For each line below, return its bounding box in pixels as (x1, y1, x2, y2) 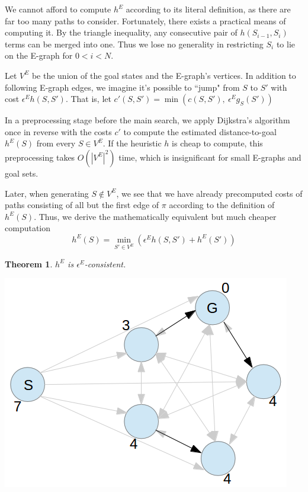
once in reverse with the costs (5, 125, 112, 138)
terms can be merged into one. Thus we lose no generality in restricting (5, 37, 264, 50)
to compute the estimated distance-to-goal (123, 125, 277, 138)
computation (5, 222, 51, 234)
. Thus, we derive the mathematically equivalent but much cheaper (34, 210, 277, 222)
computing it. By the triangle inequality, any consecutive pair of (5, 26, 238, 39)
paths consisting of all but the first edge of (5, 199, 159, 211)
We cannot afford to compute (5, 3, 111, 15)
